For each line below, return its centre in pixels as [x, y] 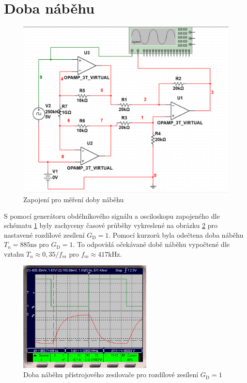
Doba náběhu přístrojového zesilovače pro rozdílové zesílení [111, 374]
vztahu [14, 253]
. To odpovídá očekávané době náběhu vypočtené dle [151, 244]
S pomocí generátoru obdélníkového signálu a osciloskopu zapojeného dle [112, 216]
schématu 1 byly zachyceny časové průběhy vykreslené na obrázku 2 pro [111, 225]
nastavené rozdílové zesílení [44, 235]
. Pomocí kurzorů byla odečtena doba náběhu [176, 235]
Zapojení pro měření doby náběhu [74, 199]
